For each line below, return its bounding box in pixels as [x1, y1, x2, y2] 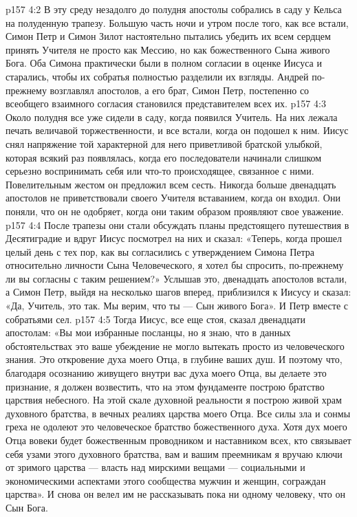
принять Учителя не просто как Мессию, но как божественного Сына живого [6, 42, 330, 56]
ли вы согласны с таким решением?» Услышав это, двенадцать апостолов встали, [6, 271, 347, 285]
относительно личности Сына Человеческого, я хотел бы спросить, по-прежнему [6, 258, 344, 272]
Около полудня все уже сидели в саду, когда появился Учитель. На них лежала [6, 109, 338, 124]
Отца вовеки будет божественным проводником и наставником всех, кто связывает [6, 433, 351, 447]
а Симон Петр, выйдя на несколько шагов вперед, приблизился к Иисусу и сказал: [6, 285, 351, 299]
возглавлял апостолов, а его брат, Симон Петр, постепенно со [50, 82, 310, 97]
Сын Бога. [6, 500, 48, 514]
